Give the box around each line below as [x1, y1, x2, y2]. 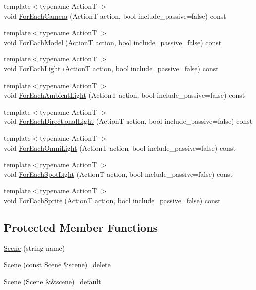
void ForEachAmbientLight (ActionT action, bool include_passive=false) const [4, 90, 245, 100]
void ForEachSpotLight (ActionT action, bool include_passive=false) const [4, 169, 233, 179]
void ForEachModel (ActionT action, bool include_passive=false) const [4, 37, 222, 47]
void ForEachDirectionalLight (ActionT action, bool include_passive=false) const [4, 116, 253, 126]
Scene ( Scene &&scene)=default [4, 276, 101, 286]
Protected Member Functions [4, 219, 158, 234]
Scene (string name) [4, 242, 65, 253]
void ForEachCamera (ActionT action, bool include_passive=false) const [4, 10, 226, 21]
